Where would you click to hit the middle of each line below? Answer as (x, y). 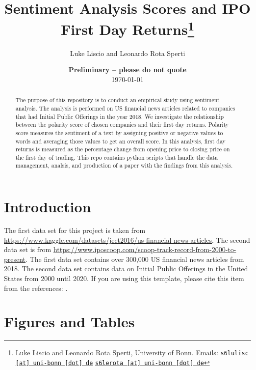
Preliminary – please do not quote (128, 70)
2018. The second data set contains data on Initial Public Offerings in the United (126, 269)
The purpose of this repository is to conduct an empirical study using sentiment (117, 100)
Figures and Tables (69, 322)
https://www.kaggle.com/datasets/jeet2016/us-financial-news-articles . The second (127, 240)
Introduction (48, 207)
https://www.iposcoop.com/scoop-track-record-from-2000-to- (145, 249)
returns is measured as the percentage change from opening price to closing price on (123, 149)
